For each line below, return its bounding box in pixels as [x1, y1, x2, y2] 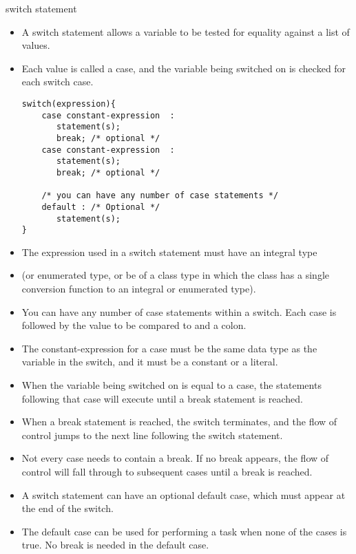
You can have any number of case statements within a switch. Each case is [21, 304, 337, 319]
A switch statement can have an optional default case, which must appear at [21, 487, 346, 502]
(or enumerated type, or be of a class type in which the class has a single [21, 268, 329, 282]
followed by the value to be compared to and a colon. [21, 318, 247, 332]
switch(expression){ [21, 98, 116, 109]
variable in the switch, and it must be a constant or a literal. [21, 354, 278, 369]
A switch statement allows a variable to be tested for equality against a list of [21, 24, 350, 39]
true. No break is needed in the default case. [21, 537, 209, 552]
